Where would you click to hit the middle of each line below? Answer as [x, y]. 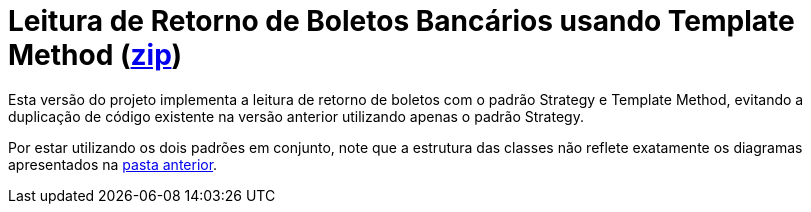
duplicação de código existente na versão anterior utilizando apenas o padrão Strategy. [296, 116]
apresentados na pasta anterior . [113, 164]
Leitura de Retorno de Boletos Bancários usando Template [401, 21]
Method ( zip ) [95, 55]
